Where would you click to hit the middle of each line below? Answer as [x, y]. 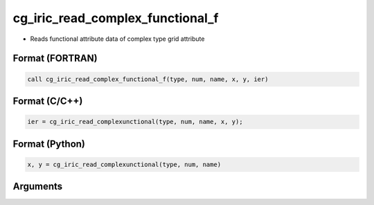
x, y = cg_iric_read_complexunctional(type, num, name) [124, 164]
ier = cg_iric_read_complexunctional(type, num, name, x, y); [135, 122]
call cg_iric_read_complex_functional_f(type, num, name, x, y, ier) [148, 79]
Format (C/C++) [48, 101]
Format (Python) [49, 144]
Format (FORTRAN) [55, 59]
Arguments [38, 187]
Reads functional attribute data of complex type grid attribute [117, 39]
